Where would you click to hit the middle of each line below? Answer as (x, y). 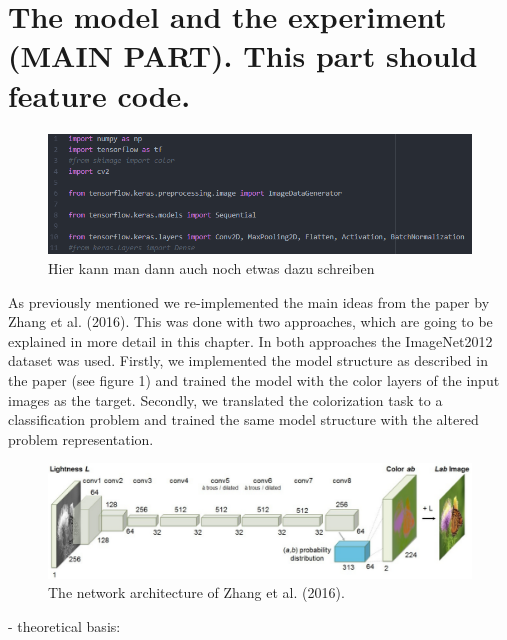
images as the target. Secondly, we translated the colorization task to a (225, 399)
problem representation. (81, 438)
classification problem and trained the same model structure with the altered (243, 419)
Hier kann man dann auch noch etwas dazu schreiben (211, 268)
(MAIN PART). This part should (243, 55)
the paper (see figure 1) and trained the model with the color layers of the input (254, 380)
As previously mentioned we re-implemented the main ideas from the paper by (249, 301)
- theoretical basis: (64, 625)
